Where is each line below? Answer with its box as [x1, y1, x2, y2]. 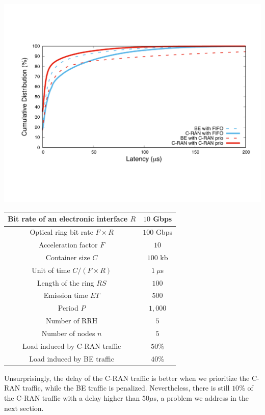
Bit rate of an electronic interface [8, 213, 128, 224]
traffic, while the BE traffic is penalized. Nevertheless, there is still [22, 382, 230, 393]
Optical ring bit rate [30, 227, 93, 237]
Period [58, 302, 78, 313]
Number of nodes [41, 328, 95, 338]
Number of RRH [46, 315, 98, 326]
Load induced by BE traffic [29, 353, 114, 364]
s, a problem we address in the [153, 392, 249, 403]
